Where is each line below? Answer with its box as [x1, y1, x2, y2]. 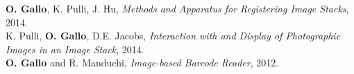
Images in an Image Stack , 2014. [6, 41, 144, 56]
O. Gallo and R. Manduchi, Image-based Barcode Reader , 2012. [6, 55, 279, 70]
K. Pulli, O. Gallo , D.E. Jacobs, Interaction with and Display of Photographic [6, 28, 341, 43]
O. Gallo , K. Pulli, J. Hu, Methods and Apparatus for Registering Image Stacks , [6, 1, 349, 15]
